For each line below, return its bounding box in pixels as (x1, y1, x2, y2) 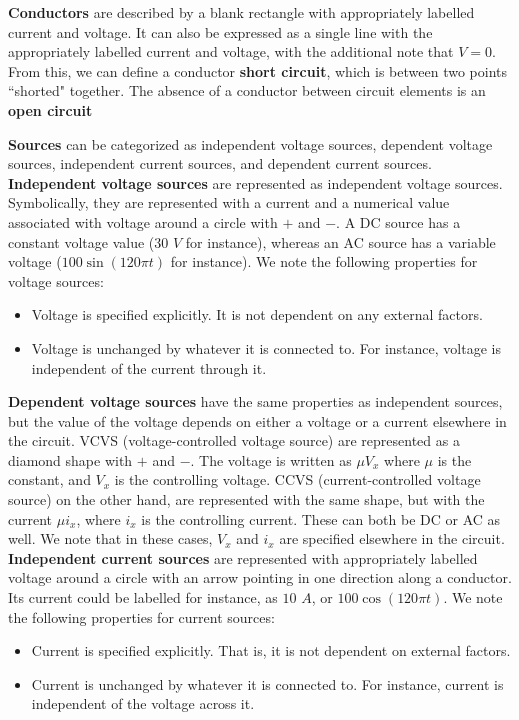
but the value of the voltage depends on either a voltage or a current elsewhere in (8, 410, 507, 431)
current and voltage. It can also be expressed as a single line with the (8, 21, 433, 42)
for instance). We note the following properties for (170, 251, 478, 272)
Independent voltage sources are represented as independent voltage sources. (8, 172, 503, 193)
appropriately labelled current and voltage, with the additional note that (8, 41, 454, 62)
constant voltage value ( (8, 231, 155, 252)
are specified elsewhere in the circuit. (279, 528, 505, 549)
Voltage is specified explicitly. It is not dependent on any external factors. (31, 304, 483, 325)
